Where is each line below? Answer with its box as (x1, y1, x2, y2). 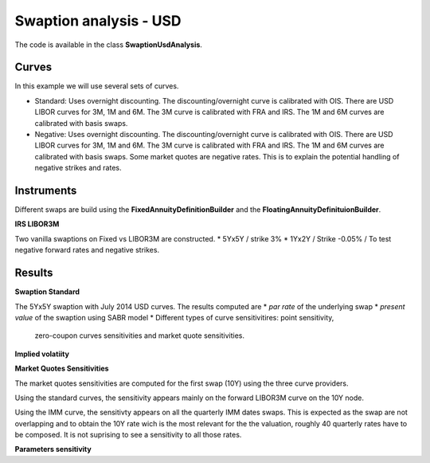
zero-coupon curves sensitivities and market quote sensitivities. (34, 331, 245, 340)
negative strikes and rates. (34, 163, 122, 173)
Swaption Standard (14, 287, 80, 296)
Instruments (14, 184, 77, 197)
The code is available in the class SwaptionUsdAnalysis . (14, 40, 203, 49)
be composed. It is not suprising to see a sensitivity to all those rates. (14, 430, 242, 440)
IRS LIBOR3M (14, 219, 60, 229)
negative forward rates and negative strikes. (14, 245, 159, 255)
